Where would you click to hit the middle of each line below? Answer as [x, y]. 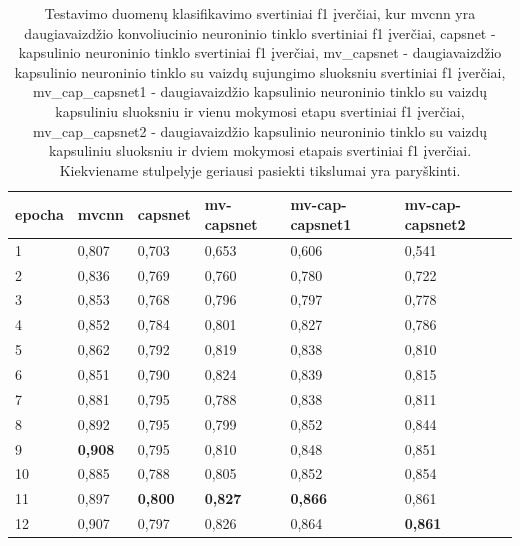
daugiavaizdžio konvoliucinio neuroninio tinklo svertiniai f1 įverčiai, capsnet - [260, 32]
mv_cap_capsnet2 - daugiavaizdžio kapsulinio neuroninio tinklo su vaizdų [260, 130]
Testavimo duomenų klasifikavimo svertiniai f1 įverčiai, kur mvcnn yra [260, 13]
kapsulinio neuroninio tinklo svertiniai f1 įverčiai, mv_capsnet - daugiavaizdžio [260, 52]
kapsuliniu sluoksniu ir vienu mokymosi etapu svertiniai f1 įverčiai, [260, 110]
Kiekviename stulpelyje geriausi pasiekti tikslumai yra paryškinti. [260, 169]
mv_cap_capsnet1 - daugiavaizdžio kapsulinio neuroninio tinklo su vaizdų [260, 91]
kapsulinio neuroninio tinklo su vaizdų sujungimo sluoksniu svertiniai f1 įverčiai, [260, 71]
